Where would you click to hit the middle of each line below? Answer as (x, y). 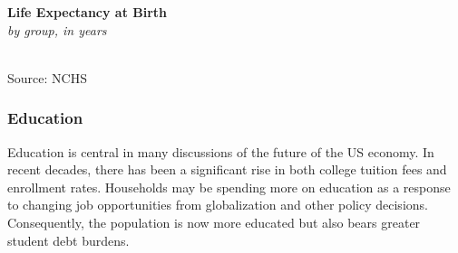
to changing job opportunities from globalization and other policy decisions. (218, 205)
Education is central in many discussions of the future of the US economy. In (221, 151)
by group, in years (57, 29)
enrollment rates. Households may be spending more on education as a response (229, 187)
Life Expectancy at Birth (88, 12)
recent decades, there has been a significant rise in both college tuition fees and (227, 169)
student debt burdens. (68, 240)
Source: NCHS (47, 77)
